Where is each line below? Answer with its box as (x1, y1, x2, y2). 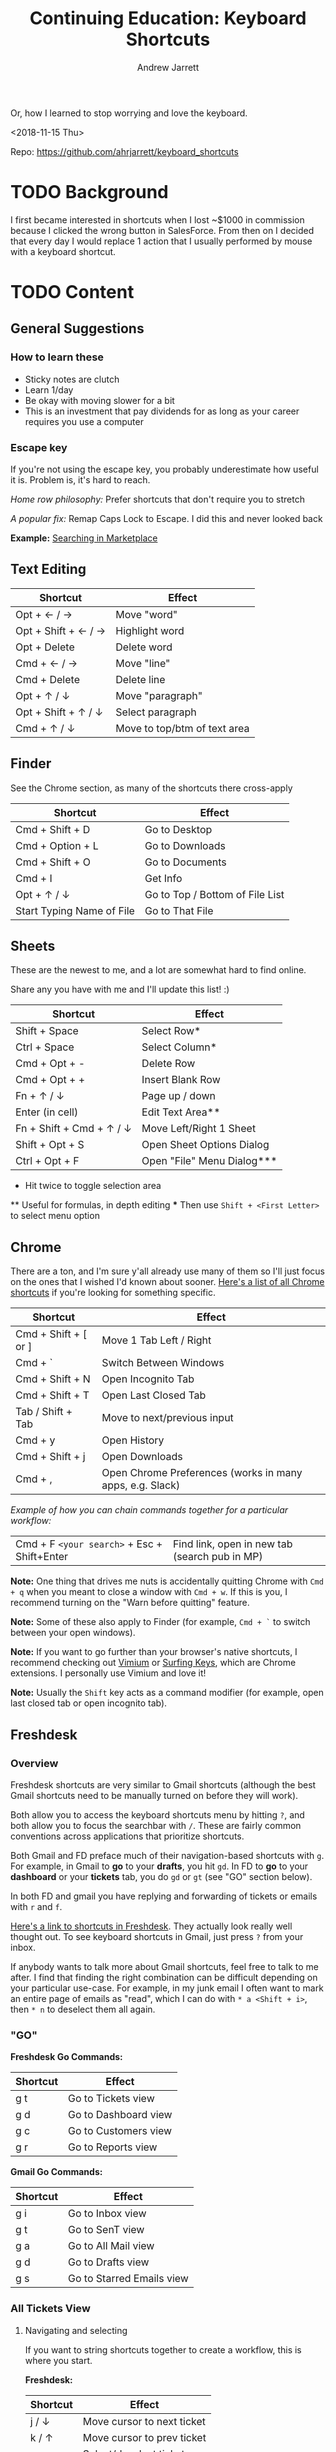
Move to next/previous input (101, 1411, 234, 1425)
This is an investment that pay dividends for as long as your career (24, 405, 300, 417)
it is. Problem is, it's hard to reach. (10, 474, 151, 486)
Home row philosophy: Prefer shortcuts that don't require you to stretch (10, 493, 305, 506)
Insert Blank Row (141, 1073, 221, 1087)
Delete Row (141, 1057, 196, 1071)
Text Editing (10, 561, 87, 578)
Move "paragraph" (115, 688, 203, 702)
